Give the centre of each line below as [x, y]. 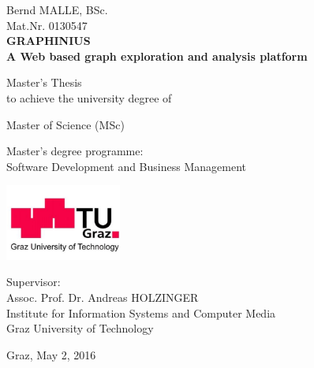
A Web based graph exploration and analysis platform [157, 56]
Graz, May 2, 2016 [51, 354]
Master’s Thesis [44, 82]
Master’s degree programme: [75, 151]
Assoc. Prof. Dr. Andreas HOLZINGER [103, 297]
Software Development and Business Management [126, 166]
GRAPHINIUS [49, 41]
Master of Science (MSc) [65, 124]
